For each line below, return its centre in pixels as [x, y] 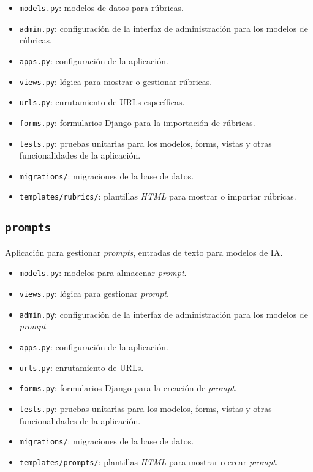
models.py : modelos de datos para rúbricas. [101, 7]
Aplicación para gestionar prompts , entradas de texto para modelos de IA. [144, 252]
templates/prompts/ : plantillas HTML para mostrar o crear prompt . [149, 461]
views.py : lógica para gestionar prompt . [94, 294]
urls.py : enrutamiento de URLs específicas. [102, 102]
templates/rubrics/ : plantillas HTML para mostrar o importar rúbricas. [158, 196]
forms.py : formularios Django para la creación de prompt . [128, 388]
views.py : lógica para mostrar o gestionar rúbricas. [116, 81]
